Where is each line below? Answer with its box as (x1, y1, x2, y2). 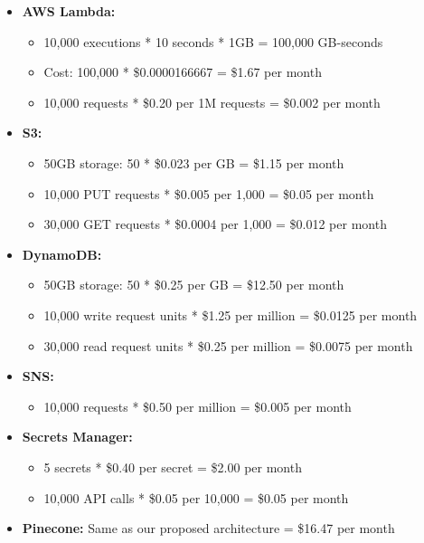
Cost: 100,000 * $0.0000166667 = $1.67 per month (43, 62, 322, 81)
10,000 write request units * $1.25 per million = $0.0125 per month (43, 305, 418, 324)
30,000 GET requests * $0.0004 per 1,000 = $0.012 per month (43, 214, 387, 233)
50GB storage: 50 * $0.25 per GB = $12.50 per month (43, 275, 344, 294)
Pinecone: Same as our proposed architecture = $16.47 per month (22, 519, 395, 538)
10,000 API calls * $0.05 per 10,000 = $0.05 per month (43, 488, 349, 507)
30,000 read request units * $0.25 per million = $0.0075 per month (43, 336, 413, 355)
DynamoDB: (22, 244, 102, 263)
